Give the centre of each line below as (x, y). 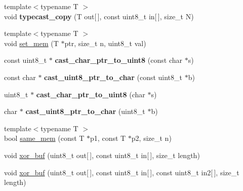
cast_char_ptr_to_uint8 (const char (118, 60)
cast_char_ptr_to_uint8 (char (91, 94)
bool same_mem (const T (44, 138)
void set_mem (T (31, 43)
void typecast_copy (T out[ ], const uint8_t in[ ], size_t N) (99, 16)
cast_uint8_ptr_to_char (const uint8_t (113, 77)
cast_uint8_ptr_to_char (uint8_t (85, 111)
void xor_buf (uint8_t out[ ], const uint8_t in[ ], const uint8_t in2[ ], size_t (122, 172)
